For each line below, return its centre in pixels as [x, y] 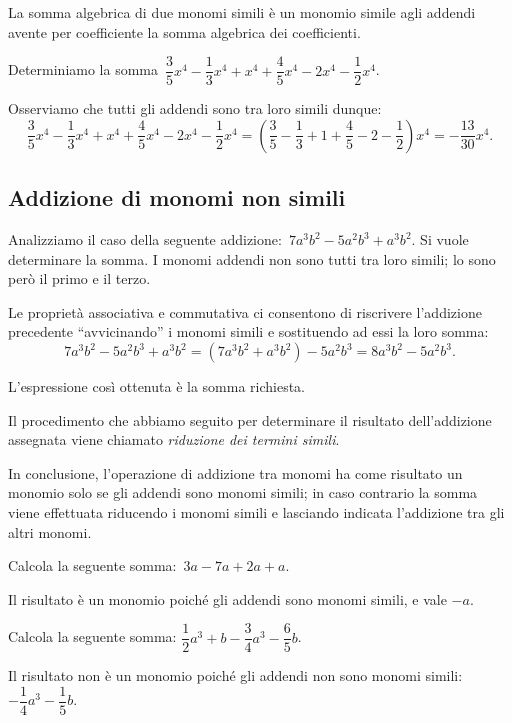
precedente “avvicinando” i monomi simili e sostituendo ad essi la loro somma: [248, 331]
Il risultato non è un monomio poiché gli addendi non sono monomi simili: [235, 675]
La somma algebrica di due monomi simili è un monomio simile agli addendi [242, 12]
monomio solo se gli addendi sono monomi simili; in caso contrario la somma [243, 492]
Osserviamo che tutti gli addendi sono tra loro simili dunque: [195, 108]
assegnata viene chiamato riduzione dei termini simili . [174, 439]
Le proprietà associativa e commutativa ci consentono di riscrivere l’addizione [245, 311]
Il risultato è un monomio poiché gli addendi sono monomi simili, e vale [227, 598]
